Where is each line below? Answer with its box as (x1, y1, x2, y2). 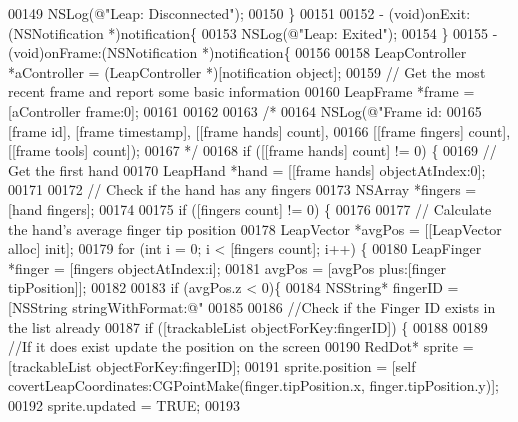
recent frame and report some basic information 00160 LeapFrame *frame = (8, 81, 475, 102)
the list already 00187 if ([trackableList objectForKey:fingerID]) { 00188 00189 (8, 316, 488, 337)
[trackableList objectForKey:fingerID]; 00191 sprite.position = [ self (8, 355, 416, 376)
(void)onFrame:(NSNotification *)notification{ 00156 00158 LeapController (8, 42, 467, 63)
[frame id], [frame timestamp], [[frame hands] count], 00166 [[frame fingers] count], (8, 120, 511, 141)
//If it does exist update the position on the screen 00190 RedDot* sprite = (8, 336, 474, 357)
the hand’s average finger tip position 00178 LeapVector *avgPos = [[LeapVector (8, 218, 502, 239)
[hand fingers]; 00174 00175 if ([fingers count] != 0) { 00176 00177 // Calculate (8, 198, 492, 219)
